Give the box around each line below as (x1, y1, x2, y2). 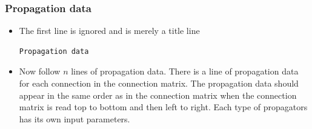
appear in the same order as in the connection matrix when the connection (19, 88, 297, 101)
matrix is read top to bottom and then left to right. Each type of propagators (19, 101, 308, 113)
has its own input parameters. (19, 112, 130, 125)
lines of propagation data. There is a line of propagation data (71, 65, 299, 78)
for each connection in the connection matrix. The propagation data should (19, 77, 299, 89)
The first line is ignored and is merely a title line (19, 24, 200, 37)
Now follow (19, 65, 61, 78)
